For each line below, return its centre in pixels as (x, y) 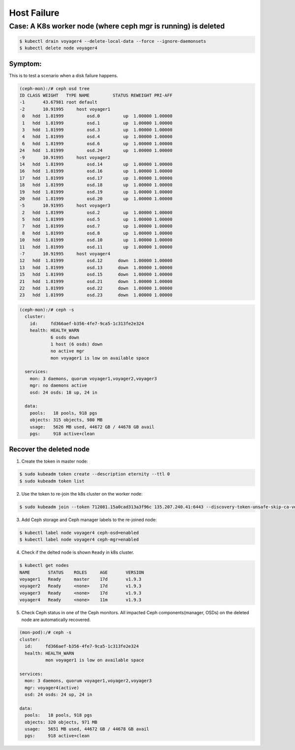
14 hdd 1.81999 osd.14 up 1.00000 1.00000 (96, 164)
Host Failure (34, 13)
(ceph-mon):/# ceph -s (47, 310)
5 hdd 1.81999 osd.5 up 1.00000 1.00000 (97, 219)
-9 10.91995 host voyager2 (65, 157)
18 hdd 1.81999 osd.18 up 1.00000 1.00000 (96, 185)
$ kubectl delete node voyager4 (59, 48)
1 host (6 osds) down (76, 344)
